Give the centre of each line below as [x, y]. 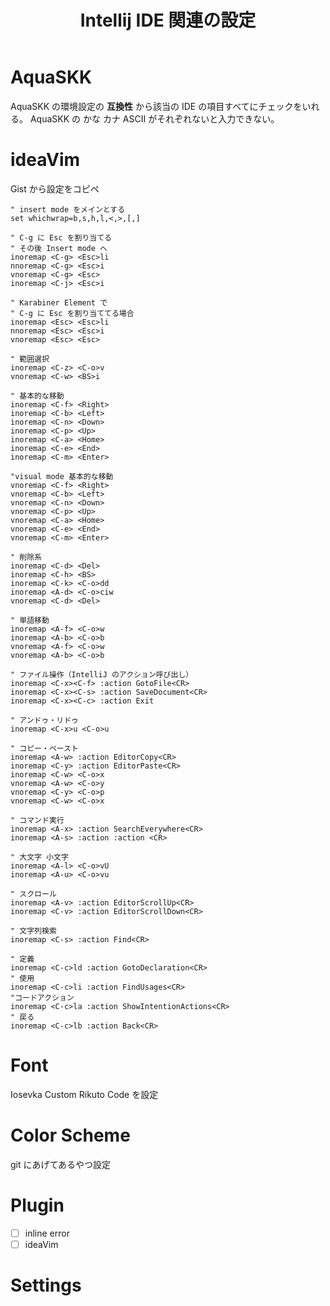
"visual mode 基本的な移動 [62, 476]
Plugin [37, 1205]
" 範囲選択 [30, 359]
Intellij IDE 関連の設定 [168, 20]
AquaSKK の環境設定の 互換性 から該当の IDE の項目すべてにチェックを [156, 106]
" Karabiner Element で [59, 302]
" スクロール [33, 894]
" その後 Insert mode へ [59, 248]
